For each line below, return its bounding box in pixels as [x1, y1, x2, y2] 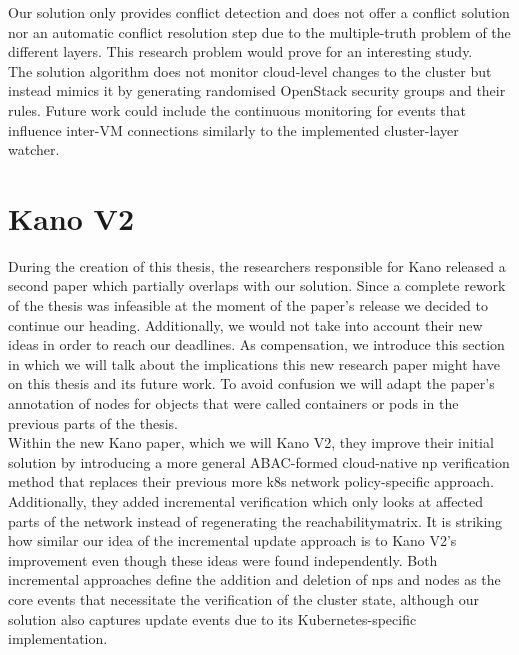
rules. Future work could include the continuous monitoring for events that [8, 99, 466, 120]
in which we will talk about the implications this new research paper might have [8, 353, 500, 374]
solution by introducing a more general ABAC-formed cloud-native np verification [8, 451, 510, 472]
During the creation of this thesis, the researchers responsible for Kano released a [8, 255, 506, 276]
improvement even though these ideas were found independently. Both [8, 549, 438, 570]
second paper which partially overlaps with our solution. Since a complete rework [8, 275, 506, 296]
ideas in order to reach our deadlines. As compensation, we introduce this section [8, 334, 505, 355]
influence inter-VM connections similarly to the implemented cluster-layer [8, 119, 459, 140]
